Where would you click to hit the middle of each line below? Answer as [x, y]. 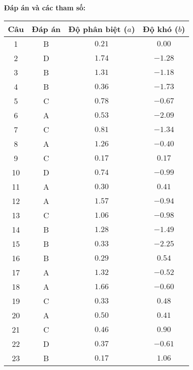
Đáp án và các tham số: [45, 7]
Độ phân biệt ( [98, 29]
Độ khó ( [161, 29]
